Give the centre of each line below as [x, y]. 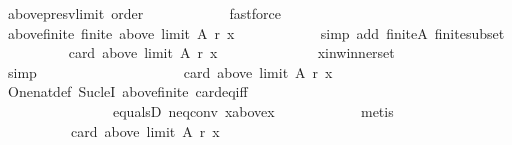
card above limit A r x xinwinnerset [231, 52]
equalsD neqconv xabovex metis [253, 110]
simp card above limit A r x [170, 71]
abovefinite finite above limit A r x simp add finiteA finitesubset [256, 32]
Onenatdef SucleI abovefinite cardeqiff [127, 91]
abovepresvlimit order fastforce [144, 13]
